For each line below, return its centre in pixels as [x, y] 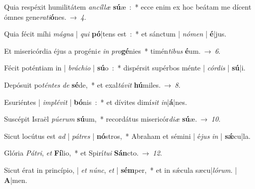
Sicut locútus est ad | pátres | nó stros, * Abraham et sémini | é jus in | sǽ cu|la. [128, 136]
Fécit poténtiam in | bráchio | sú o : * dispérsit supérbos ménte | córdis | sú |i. [125, 68]
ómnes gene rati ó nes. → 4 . [45, 16]
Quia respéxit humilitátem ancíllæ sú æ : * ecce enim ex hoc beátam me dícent [128, 7]
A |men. [16, 180]
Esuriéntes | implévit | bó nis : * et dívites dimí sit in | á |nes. [96, 102]
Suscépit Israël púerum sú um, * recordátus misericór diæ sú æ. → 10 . [112, 119]
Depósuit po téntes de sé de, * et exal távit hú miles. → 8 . [92, 84]
